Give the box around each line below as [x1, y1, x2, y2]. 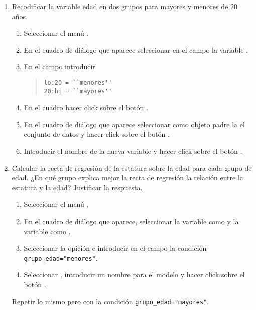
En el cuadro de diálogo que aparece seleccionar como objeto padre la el [24, 119, 245, 129]
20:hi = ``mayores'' [44, 87, 112, 95]
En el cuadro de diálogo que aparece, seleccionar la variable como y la [24, 216, 239, 227]
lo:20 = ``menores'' [44, 79, 112, 86]
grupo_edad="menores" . [24, 252, 98, 263]
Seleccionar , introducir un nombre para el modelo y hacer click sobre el [24, 269, 245, 280]
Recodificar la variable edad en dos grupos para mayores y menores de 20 [12, 1, 237, 11]
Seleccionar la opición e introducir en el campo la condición [24, 243, 207, 253]
